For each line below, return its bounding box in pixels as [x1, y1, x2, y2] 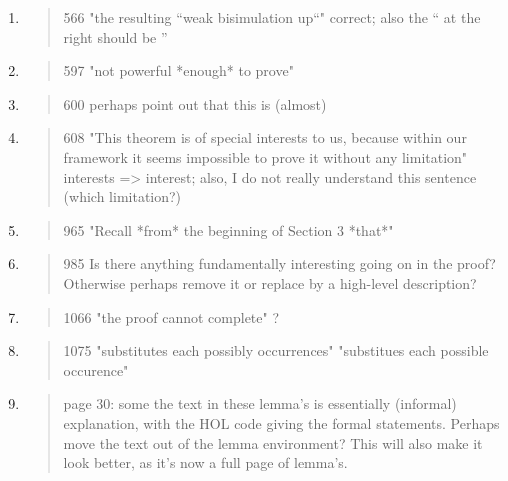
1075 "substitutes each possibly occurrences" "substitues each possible [63, 340, 489, 361]
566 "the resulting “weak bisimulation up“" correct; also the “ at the [63, 7, 481, 27]
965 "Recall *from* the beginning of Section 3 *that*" [63, 219, 394, 240]
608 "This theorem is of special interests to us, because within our [63, 127, 467, 148]
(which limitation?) [63, 186, 182, 207]
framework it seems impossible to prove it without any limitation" [63, 146, 468, 167]
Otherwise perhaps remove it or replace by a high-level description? [63, 272, 477, 293]
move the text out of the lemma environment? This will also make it [63, 432, 483, 453]
